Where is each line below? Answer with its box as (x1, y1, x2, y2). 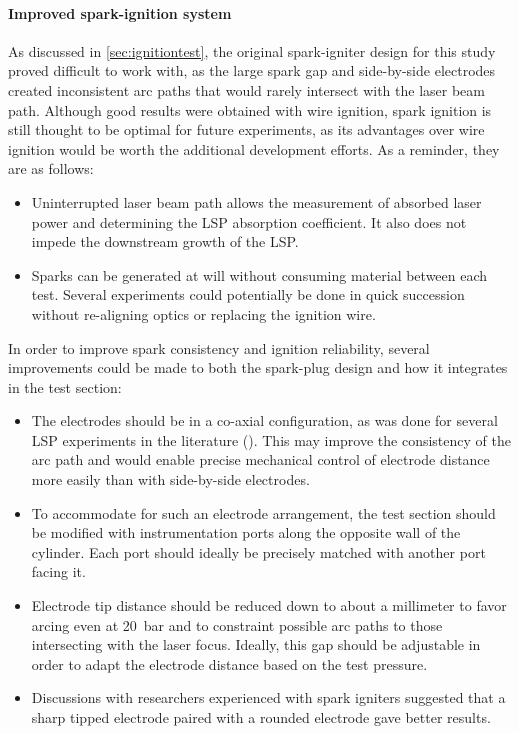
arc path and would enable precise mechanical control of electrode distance (31, 449, 490, 470)
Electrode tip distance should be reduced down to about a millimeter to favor (31, 595, 507, 616)
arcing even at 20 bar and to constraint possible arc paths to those (31, 614, 443, 635)
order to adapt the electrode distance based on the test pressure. (31, 653, 428, 674)
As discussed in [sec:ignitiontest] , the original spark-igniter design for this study (8, 40, 496, 61)
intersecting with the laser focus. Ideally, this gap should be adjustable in (31, 634, 481, 655)
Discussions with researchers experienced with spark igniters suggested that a (31, 687, 506, 708)
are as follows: (8, 158, 94, 179)
